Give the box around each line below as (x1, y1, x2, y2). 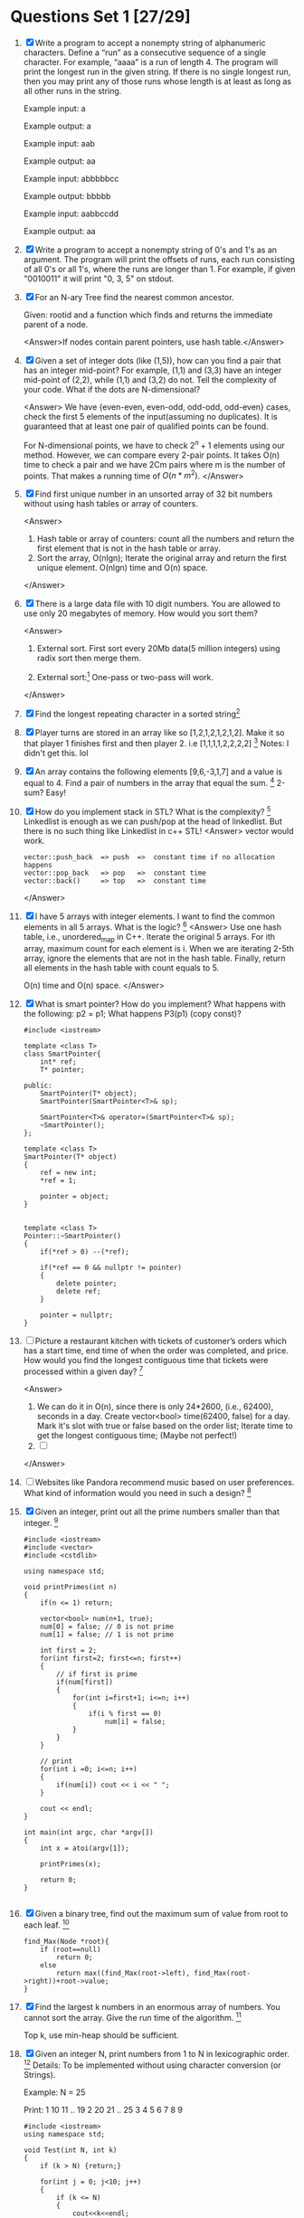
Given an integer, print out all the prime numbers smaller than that (34, 1506, 280, 1517)
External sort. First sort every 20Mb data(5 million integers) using (36, 643, 280, 654)
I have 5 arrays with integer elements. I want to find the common (34, 911, 275, 922)
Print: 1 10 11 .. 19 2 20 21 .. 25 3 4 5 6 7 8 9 (23, 2104, 184, 2115)
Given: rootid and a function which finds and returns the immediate (23, 309, 274, 320)
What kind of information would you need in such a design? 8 (23, 1486, 252, 1499)
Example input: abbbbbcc (23, 173, 119, 184)
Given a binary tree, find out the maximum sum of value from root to (34, 1908, 289, 1919)
